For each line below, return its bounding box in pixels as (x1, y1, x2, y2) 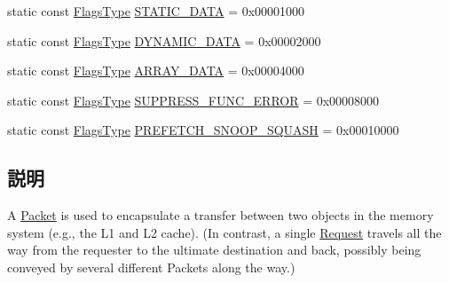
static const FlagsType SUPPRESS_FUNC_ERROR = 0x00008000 (7, 90, 380, 109)
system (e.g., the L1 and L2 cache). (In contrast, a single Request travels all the (7, 223, 442, 241)
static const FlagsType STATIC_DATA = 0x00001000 (7, 2, 305, 20)
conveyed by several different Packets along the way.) (7, 257, 295, 276)
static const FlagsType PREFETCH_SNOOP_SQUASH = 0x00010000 (7, 121, 399, 139)
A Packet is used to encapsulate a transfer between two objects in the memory (7, 206, 434, 224)
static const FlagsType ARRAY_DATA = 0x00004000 (7, 61, 304, 80)
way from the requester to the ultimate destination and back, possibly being (7, 240, 421, 259)
